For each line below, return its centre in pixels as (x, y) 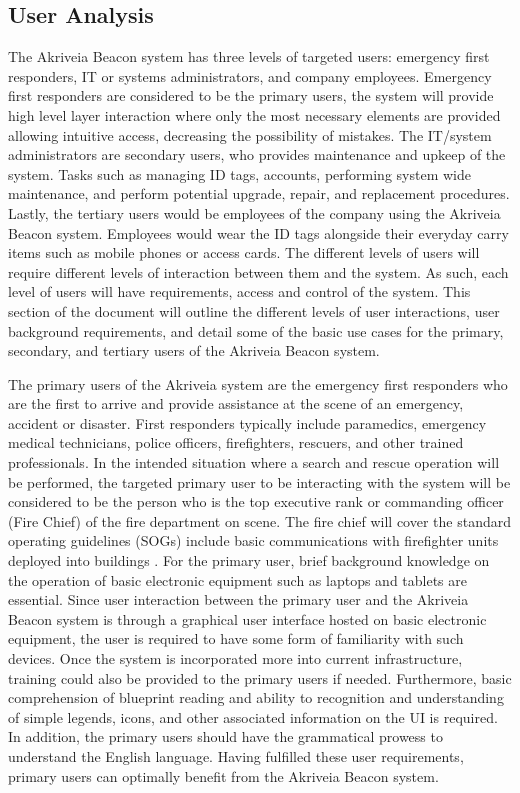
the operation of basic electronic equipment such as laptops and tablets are (237, 579)
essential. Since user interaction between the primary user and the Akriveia (238, 599)
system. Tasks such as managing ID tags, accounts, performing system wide (239, 173)
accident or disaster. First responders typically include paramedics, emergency (247, 422)
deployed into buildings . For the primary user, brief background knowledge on (249, 560)
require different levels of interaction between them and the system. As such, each (258, 271)
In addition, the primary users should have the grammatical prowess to (225, 736)
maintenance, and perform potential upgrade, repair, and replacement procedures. (259, 193)
